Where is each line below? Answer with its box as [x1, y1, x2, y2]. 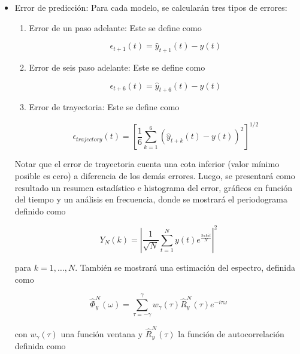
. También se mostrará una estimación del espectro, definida [75, 261, 296, 273]
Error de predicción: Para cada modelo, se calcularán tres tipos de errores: [14, 1, 287, 13]
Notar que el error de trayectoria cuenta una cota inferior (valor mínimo [14, 158, 280, 170]
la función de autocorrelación [178, 328, 284, 340]
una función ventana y [60, 328, 143, 340]
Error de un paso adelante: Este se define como [29, 21, 202, 34]
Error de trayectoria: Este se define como [29, 101, 180, 113]
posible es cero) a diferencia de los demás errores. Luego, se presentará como [14, 170, 295, 182]
